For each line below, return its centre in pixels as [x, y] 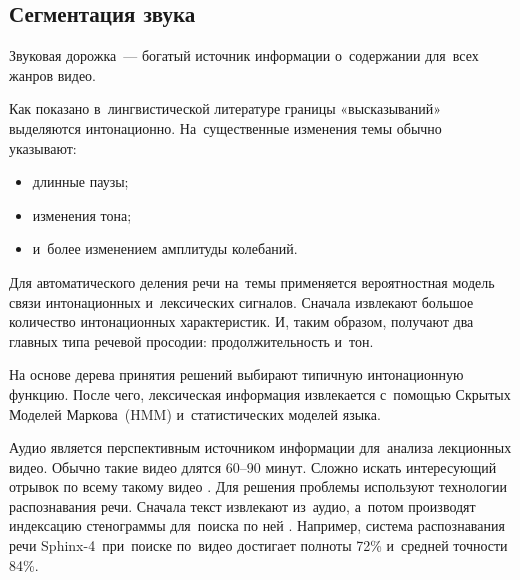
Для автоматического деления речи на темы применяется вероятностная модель [252, 281]
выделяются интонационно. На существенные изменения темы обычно [225, 127]
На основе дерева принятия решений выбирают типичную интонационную [236, 374]
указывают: [43, 147]
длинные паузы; [80, 181]
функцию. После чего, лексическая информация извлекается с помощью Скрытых [260, 393]
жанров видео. [52, 74]
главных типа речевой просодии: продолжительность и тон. [191, 340]
